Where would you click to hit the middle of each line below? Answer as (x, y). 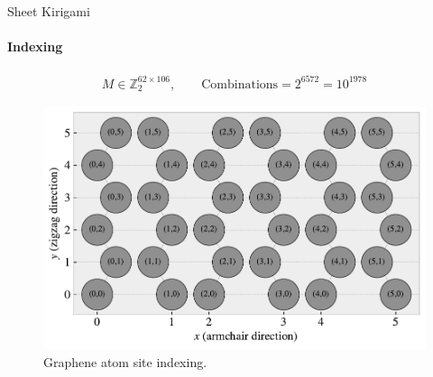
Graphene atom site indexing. (125, 361)
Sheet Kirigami (49, 11)
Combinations (240, 84)
